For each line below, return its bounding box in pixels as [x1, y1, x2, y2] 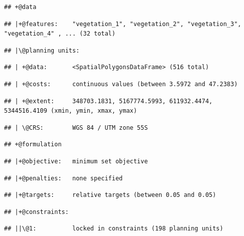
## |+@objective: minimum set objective [4, 157, 148, 165]
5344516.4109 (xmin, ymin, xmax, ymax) [4, 107, 137, 115]
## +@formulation [4, 141, 62, 148]
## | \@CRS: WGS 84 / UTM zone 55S [4, 124, 148, 131]
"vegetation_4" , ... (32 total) [4, 30, 115, 38]
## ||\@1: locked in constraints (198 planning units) [4, 225, 223, 232]
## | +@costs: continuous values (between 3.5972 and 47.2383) [4, 80, 238, 88]
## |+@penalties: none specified [4, 174, 123, 182]
